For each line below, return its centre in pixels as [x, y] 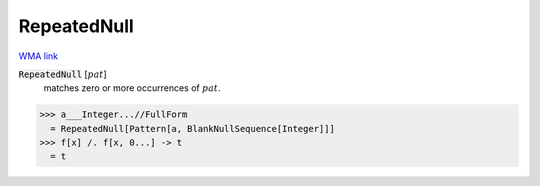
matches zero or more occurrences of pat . [132, 88]
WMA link [38, 56]
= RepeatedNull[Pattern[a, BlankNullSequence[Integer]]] [192, 128]
